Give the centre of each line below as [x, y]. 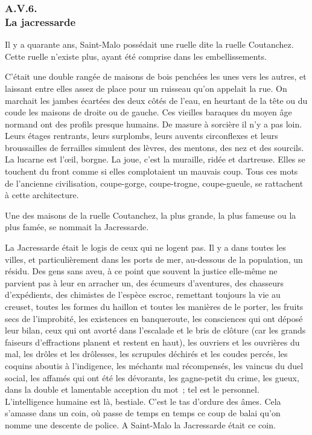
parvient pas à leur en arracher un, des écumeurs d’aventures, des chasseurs [145, 282]
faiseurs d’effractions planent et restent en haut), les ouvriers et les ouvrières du [152, 342]
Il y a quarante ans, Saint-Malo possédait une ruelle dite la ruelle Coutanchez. [149, 44]
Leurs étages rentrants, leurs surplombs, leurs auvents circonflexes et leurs [142, 136]
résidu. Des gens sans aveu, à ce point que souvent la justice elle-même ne [141, 271]
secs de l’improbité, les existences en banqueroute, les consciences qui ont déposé [154, 318]
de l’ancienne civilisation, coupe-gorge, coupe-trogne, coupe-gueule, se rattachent [154, 183]
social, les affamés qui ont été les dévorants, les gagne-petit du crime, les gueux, [152, 377]
